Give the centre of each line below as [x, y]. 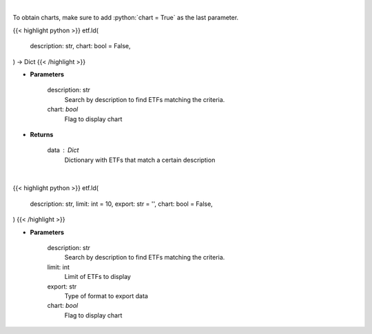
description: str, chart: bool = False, [80, 46]
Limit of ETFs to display [97, 277]
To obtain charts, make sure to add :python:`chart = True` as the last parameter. [126, 18]
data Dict [63, 150]
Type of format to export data [106, 295]
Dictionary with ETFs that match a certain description [140, 160]
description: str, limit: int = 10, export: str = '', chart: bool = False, [121, 204]
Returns [42, 134]
